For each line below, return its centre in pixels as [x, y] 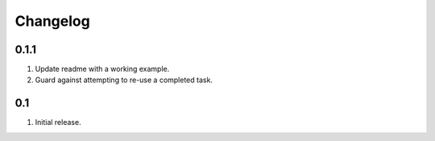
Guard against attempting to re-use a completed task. [124, 80]
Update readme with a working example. [102, 69]
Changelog [52, 21]
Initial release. [58, 122]
